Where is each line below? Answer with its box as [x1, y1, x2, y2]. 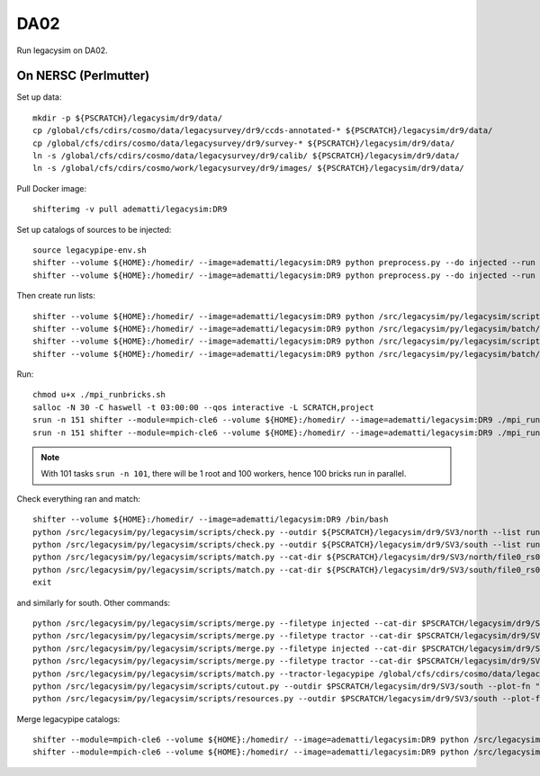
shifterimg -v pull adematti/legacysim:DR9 [32, 204, 228, 215]
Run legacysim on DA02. [16, 45, 108, 56]
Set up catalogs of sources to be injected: [16, 224, 172, 235]
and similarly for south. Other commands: [16, 597, 171, 608]
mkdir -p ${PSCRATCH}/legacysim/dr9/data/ [32, 112, 223, 123]
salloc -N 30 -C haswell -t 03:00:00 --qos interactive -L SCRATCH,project [32, 402, 374, 413]
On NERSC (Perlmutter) [16, 68, 150, 84]
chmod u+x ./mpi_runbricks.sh [32, 389, 166, 400]
